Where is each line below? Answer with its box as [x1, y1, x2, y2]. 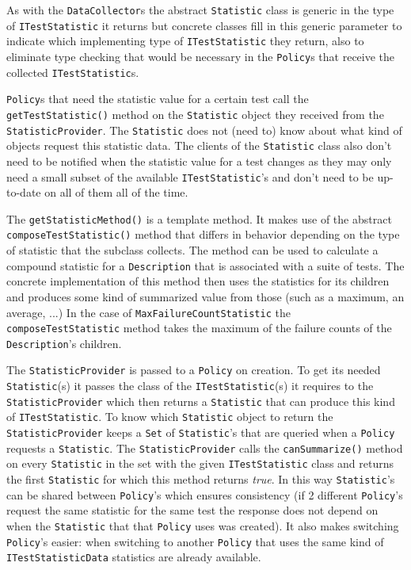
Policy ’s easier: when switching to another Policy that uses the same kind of [6, 533, 384, 549]
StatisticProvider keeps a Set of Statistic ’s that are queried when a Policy [6, 424, 395, 441]
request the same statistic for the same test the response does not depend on [6, 502, 379, 518]
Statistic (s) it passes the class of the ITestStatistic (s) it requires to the [6, 377, 374, 394]
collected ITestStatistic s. [6, 63, 139, 80]
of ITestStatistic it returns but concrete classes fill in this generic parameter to [6, 17, 402, 33]
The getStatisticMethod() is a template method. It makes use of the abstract [6, 210, 392, 227]
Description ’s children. [6, 335, 122, 351]
